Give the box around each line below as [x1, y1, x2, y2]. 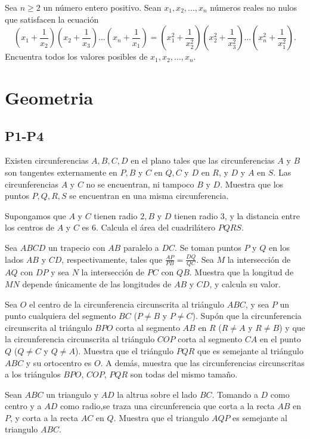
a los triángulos [5, 368, 61, 380]
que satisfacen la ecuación [5, 13, 99, 25]
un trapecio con [48, 241, 106, 253]
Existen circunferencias [5, 154, 89, 167]
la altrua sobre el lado [117, 388, 197, 400]
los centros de [5, 221, 55, 234]
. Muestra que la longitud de [189, 266, 294, 278]
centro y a [5, 400, 42, 412]
